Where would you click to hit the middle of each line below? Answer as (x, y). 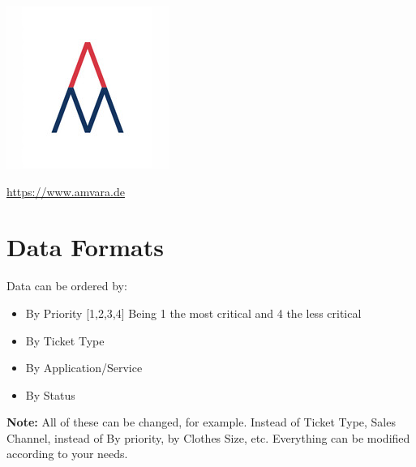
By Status (50, 394)
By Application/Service (84, 368)
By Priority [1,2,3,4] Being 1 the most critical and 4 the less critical (193, 313)
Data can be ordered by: (67, 286)
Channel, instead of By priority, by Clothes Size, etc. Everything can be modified (208, 437)
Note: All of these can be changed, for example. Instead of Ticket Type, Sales (201, 422)
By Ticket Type (65, 340)
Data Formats (85, 247)
